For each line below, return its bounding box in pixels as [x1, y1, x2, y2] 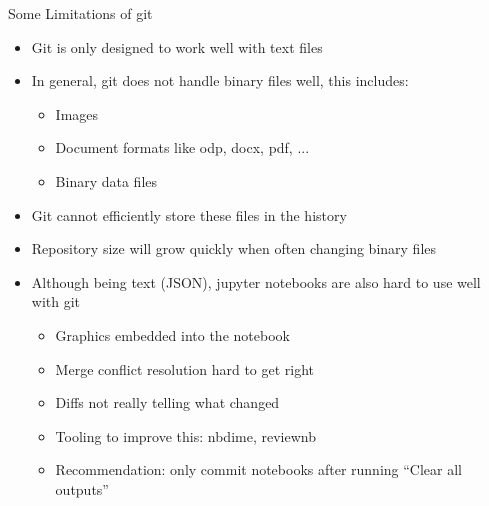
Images [55, 103, 99, 124]
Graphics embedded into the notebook [55, 324, 290, 345]
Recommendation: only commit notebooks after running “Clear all [55, 459, 462, 480]
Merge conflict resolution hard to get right [55, 358, 315, 379]
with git [31, 291, 81, 312]
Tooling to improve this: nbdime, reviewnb [55, 425, 316, 446]
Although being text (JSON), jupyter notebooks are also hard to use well [31, 271, 481, 292]
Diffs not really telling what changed [55, 392, 280, 413]
